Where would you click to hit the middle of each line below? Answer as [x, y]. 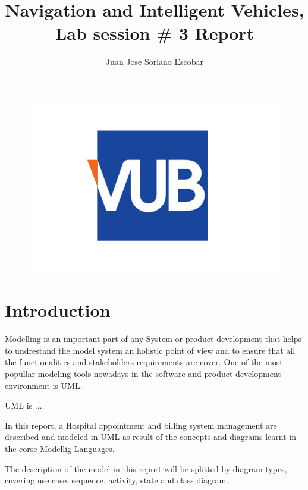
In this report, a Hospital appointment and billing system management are [141, 425]
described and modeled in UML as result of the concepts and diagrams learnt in [150, 437]
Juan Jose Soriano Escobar [155, 62]
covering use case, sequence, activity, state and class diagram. [117, 480]
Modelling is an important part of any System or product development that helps [153, 339]
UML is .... [25, 405]
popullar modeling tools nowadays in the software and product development [143, 373]
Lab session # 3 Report [155, 33]
